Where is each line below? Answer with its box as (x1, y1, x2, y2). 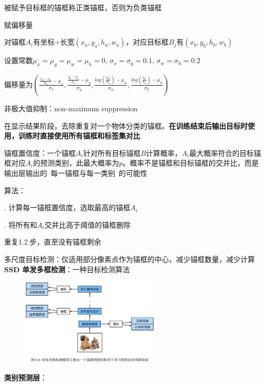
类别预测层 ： (4, 372, 47, 383)
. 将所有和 (4, 219, 37, 230)
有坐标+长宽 (33, 36, 75, 47)
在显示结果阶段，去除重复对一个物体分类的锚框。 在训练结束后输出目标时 (4, 120, 248, 131)
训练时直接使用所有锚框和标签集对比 (18, 130, 140, 141)
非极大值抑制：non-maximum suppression (4, 103, 138, 113)
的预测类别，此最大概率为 (33, 157, 119, 168)
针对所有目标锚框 (83, 147, 141, 158)
